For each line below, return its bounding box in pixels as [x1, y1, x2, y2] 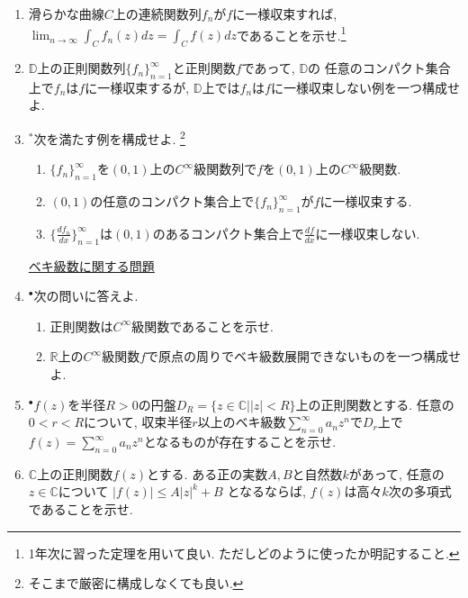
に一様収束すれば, [232, 5, 337, 23]
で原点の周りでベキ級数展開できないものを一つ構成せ [146, 347, 462, 366]
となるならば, [227, 482, 306, 501]
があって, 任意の [348, 464, 445, 483]
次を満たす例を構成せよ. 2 [33, 127, 185, 148]
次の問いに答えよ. [33, 286, 139, 305]
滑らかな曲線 [28, 5, 104, 23]
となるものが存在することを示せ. [143, 432, 337, 451]
